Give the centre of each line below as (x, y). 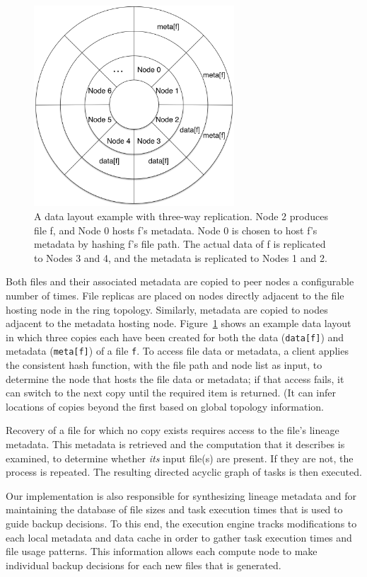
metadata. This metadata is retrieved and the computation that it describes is (175, 444)
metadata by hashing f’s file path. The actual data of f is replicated (180, 244)
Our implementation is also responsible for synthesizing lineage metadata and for (181, 495)
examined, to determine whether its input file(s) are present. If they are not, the (180, 458)
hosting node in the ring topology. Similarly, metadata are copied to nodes (167, 309)
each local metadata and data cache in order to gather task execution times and (179, 537)
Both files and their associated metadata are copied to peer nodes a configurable (180, 281)
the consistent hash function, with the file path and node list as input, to (164, 365)
